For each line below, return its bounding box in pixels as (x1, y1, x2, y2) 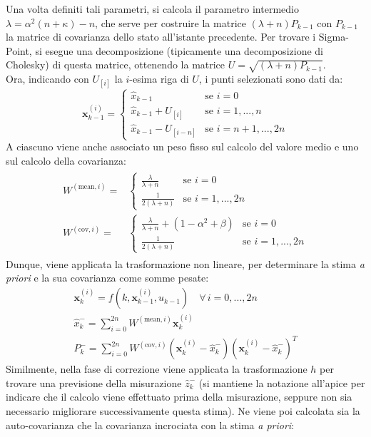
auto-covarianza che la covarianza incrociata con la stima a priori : (6, 417, 295, 432)
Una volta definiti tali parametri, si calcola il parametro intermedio (6, 1, 299, 16)
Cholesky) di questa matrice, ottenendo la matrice (6, 57, 225, 72)
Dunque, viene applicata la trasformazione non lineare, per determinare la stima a (6, 256, 365, 271)
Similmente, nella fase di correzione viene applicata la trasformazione (6, 361, 308, 376)
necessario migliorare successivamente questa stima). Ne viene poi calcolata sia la (6, 403, 360, 418)
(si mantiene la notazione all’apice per (198, 375, 365, 390)
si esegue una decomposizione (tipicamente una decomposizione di (35, 43, 323, 58)
